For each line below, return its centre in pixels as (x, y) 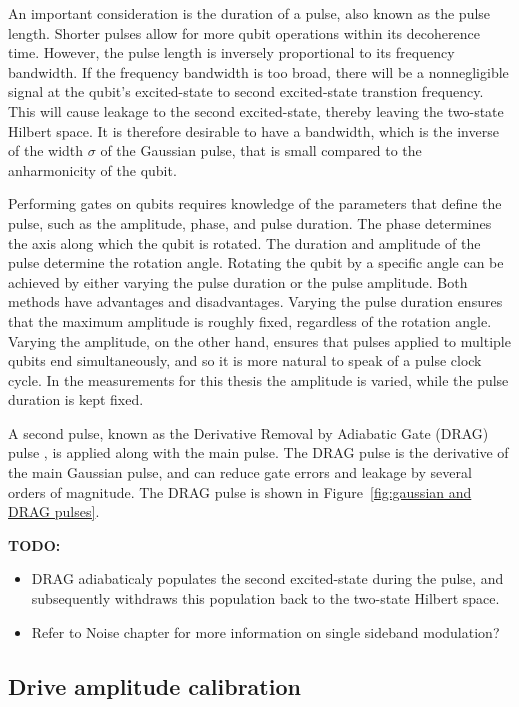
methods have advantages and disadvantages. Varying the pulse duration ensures (255, 301)
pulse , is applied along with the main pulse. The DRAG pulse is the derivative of (258, 452)
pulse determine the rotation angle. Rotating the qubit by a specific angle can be (256, 262)
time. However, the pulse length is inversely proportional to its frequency (231, 52)
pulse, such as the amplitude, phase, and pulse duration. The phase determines (250, 222)
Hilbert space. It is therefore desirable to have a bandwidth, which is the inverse (253, 130)
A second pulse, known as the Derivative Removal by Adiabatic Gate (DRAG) (248, 432)
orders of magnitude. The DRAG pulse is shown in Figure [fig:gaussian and (240, 491)
